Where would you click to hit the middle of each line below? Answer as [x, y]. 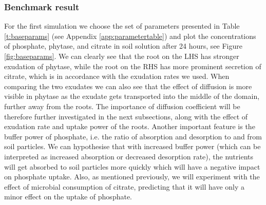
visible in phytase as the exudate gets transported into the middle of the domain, [132, 96]
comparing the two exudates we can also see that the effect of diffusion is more [128, 86]
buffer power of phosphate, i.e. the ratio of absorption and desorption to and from [133, 136]
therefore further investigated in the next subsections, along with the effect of [126, 116]
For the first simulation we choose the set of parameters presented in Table [122, 26]
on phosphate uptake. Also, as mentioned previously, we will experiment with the [132, 177]
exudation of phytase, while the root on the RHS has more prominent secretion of [133, 66]
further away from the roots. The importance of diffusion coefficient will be [122, 106]
